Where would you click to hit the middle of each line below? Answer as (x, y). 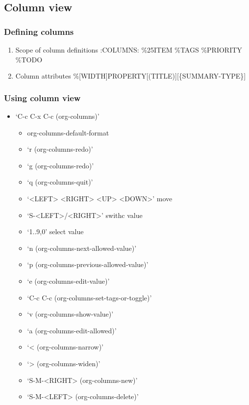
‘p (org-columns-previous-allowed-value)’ (88, 264)
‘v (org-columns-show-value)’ (70, 314)
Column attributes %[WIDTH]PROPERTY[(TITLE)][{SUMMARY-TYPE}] (131, 76)
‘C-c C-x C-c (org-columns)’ (57, 116)
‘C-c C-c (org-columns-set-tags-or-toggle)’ (89, 297)
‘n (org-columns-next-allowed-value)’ (82, 248)
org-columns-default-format (68, 132)
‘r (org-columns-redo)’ (60, 149)
